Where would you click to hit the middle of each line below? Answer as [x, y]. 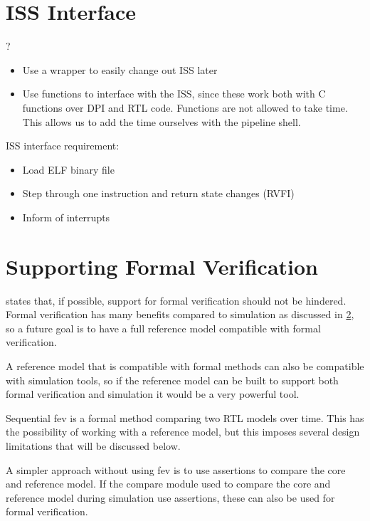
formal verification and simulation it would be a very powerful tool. [153, 394]
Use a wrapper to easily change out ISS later [120, 69]
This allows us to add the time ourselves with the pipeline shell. [162, 121]
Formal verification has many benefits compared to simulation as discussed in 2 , [180, 314]
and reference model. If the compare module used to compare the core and [168, 484]
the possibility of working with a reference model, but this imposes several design [183, 432]
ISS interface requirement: [63, 146]
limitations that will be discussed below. [93, 445]
